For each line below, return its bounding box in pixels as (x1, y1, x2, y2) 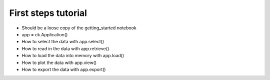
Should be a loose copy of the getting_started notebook (21, 25, 137, 31)
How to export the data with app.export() (21, 66, 106, 72)
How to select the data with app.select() (21, 39, 104, 45)
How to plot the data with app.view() (21, 60, 97, 66)
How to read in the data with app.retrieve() (21, 45, 109, 52)
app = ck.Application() (21, 31, 68, 37)
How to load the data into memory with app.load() (21, 53, 124, 59)
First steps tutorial (9, 7, 87, 18)
